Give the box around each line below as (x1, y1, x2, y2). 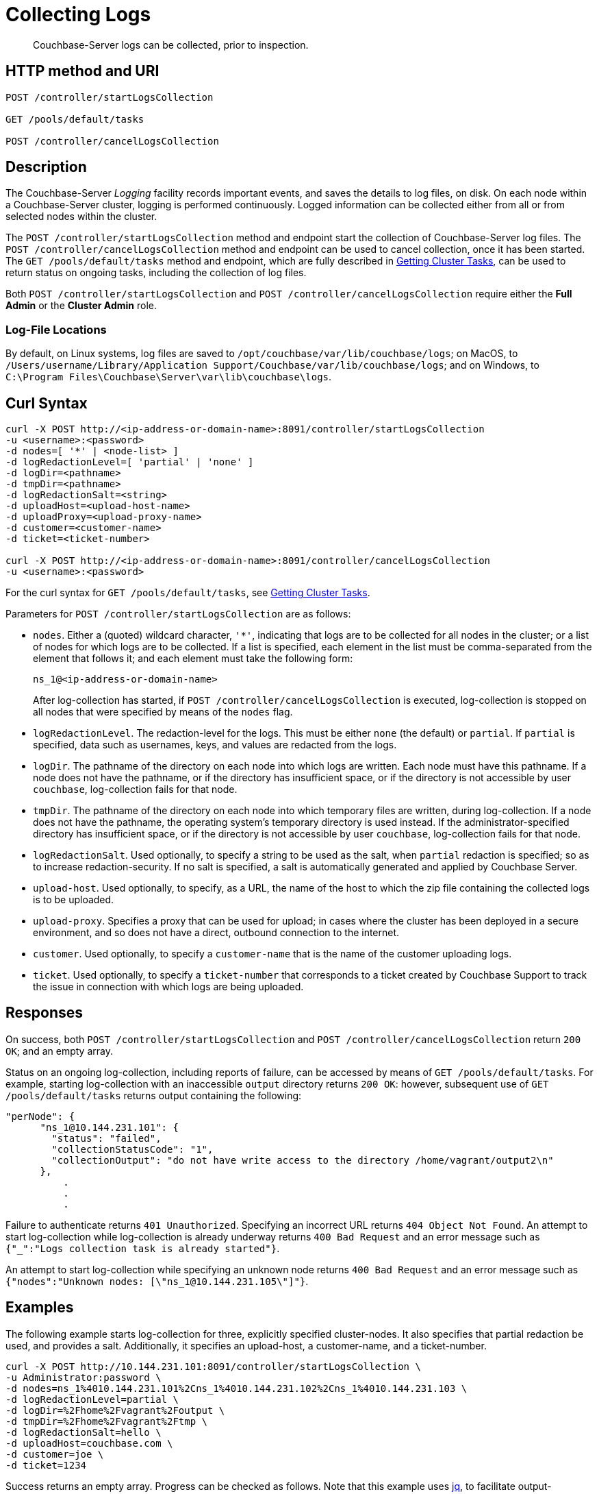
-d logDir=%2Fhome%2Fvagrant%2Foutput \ (5, 1404, 225, 1416)
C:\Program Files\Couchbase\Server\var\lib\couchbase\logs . (5, 371, 332, 383)
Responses (5, 1004, 84, 1022)
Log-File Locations (5, 322, 107, 336)
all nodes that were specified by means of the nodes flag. (33, 706, 293, 718)
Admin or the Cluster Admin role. (5, 299, 157, 312)
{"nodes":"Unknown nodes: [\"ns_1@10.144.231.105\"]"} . (5, 1275, 309, 1287)
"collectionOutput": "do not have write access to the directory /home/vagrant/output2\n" (51, 1154, 554, 1166)
